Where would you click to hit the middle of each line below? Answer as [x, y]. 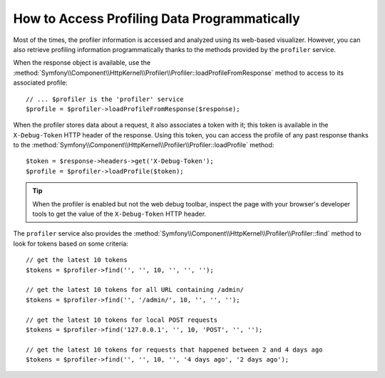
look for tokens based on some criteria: [71, 243]
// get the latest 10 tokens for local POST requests [122, 320]
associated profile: [40, 83]
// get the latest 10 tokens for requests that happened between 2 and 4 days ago [174, 350]
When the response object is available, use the [82, 63]
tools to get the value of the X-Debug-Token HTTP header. [119, 214]
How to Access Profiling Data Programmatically [157, 19]
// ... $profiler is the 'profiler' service [105, 99]
